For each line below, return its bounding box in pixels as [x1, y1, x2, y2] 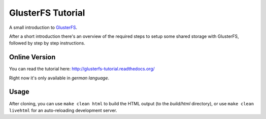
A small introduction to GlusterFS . [9, 24, 77, 30]
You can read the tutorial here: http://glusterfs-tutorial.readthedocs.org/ [9, 66, 155, 72]
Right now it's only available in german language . [9, 75, 109, 81]
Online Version [9, 53, 56, 61]
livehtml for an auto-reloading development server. [9, 107, 117, 113]
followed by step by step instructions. [9, 40, 86, 46]
